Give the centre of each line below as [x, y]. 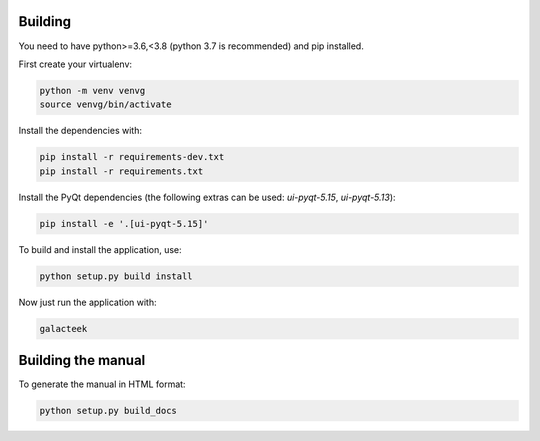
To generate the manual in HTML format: [102, 384]
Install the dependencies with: [80, 131]
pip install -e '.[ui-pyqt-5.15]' [124, 223]
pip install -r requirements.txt [121, 171]
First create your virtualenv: [75, 64]
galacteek [63, 328]
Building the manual [82, 360]
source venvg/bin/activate [105, 104]
